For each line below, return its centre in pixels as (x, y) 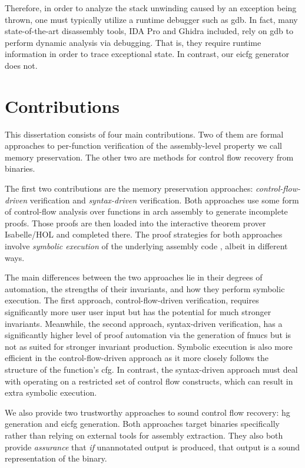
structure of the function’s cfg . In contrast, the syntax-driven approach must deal (151, 369)
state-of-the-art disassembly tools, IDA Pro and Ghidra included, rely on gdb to (149, 31)
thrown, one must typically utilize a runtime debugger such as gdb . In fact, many (151, 19)
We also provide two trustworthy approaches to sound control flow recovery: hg (147, 412)
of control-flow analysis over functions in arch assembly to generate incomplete (146, 211)
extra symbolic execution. (51, 392)
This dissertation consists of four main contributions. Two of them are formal (144, 134)
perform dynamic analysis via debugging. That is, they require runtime (133, 42)
